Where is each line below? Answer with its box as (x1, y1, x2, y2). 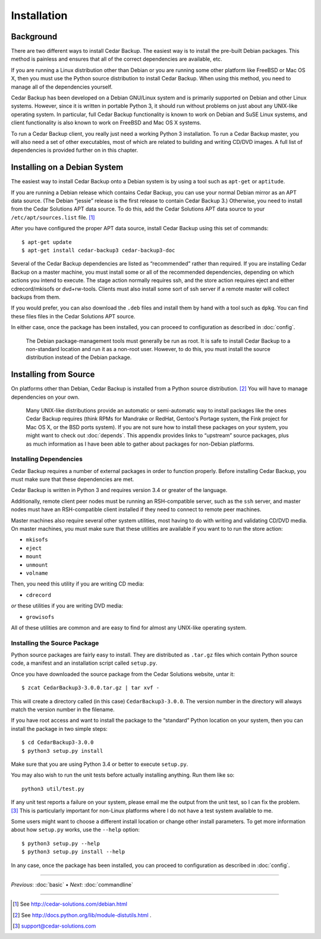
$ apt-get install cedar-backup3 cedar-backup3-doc (21, 247, 175, 253)
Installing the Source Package (11, 638, 99, 647)
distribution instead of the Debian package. (26, 354, 132, 361)
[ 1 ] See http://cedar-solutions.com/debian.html (12, 900, 128, 907)
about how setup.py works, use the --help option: (11, 826, 140, 833)
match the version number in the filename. (11, 706, 115, 713)
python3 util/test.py (21, 785, 84, 792)
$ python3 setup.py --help (21, 840, 100, 847)
